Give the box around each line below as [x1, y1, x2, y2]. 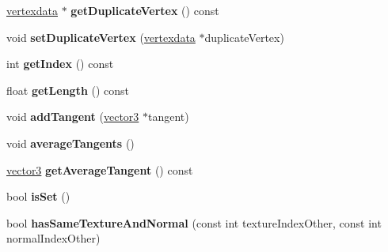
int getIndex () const [6, 55, 114, 72]
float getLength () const [6, 81, 130, 98]
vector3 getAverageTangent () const [6, 161, 193, 178]
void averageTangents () [6, 134, 135, 151]
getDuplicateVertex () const [70, 2, 219, 18]
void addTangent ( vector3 [6, 108, 139, 125]
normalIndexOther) [6, 230, 101, 246]
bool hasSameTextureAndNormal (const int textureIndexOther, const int [6, 214, 382, 231]
